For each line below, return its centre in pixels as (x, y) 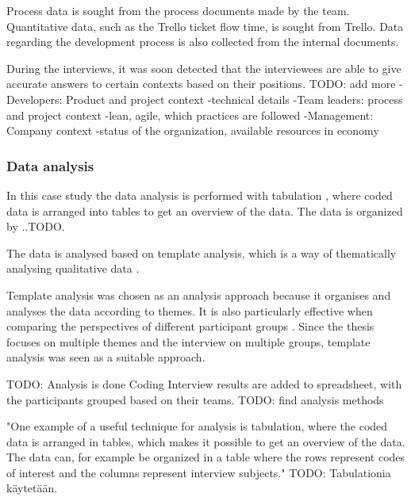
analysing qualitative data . (73, 268)
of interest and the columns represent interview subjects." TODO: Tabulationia (199, 472)
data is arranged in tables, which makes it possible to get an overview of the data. (206, 441)
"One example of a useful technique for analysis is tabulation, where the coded (197, 426)
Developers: (35, 99)
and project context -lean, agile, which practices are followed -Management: (190, 115)
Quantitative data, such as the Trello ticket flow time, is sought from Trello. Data (205, 26)
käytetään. (32, 488)
